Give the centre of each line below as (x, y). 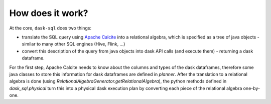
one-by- (252, 88)
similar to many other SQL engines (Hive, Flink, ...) (74, 44)
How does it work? (49, 13)
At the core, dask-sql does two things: (50, 28)
